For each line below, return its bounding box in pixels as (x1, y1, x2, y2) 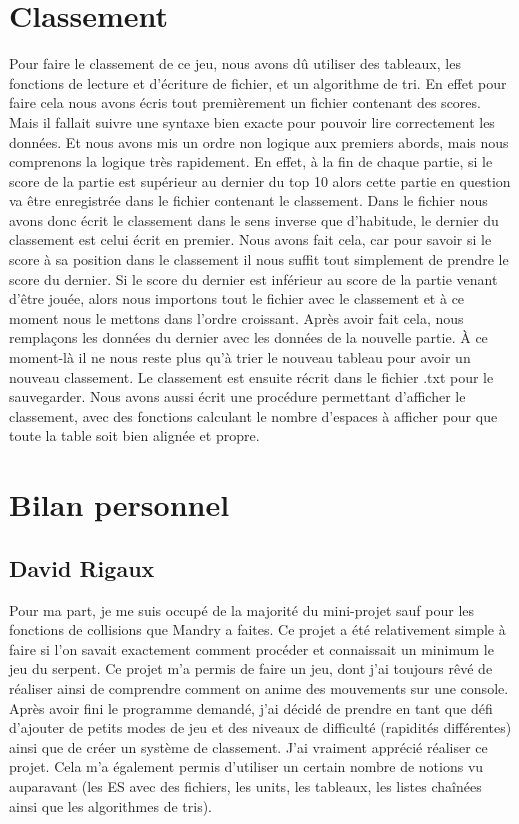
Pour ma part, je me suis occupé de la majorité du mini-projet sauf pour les (9, 599, 475, 620)
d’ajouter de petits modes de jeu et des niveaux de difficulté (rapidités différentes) (9, 717, 512, 738)
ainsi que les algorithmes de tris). (9, 795, 212, 816)
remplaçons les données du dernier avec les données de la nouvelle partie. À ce (9, 327, 488, 348)
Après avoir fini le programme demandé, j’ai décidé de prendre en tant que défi (9, 697, 493, 718)
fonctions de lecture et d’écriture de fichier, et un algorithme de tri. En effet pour (9, 72, 507, 93)
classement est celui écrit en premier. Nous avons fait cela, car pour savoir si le (9, 229, 492, 250)
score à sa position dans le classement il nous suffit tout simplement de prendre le (9, 249, 509, 270)
